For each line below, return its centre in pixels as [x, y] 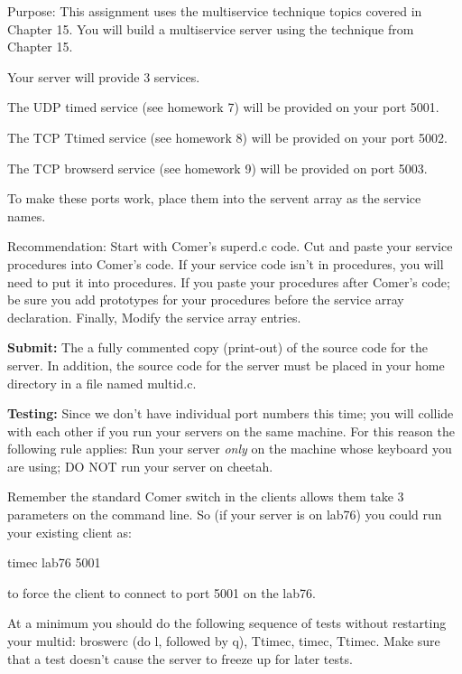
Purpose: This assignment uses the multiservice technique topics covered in [215, 11]
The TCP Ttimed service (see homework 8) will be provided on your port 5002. [227, 137]
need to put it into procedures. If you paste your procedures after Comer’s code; [229, 281]
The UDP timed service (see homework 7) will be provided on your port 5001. [223, 107]
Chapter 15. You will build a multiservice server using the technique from [211, 28]
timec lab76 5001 [54, 562]
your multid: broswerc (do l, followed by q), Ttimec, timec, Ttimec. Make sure [224, 641]
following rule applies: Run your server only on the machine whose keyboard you [230, 449]
